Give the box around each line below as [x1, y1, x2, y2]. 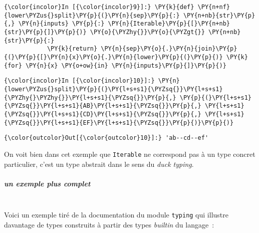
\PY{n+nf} [197, 4, 230, 11]
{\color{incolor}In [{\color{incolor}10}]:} [4, 77, 155, 85]
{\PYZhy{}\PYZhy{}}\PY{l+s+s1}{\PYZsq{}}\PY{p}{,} [4, 94, 176, 101]
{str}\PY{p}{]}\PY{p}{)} [4, 28, 87, 36]
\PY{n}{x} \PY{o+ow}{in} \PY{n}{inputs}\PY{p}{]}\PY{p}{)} [25, 62, 226, 69]
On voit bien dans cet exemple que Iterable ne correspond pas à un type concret [4, 148, 255, 159]
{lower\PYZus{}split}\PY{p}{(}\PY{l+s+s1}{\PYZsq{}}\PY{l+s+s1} [4, 85, 223, 93]
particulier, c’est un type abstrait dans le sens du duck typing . [4, 158, 194, 169]
